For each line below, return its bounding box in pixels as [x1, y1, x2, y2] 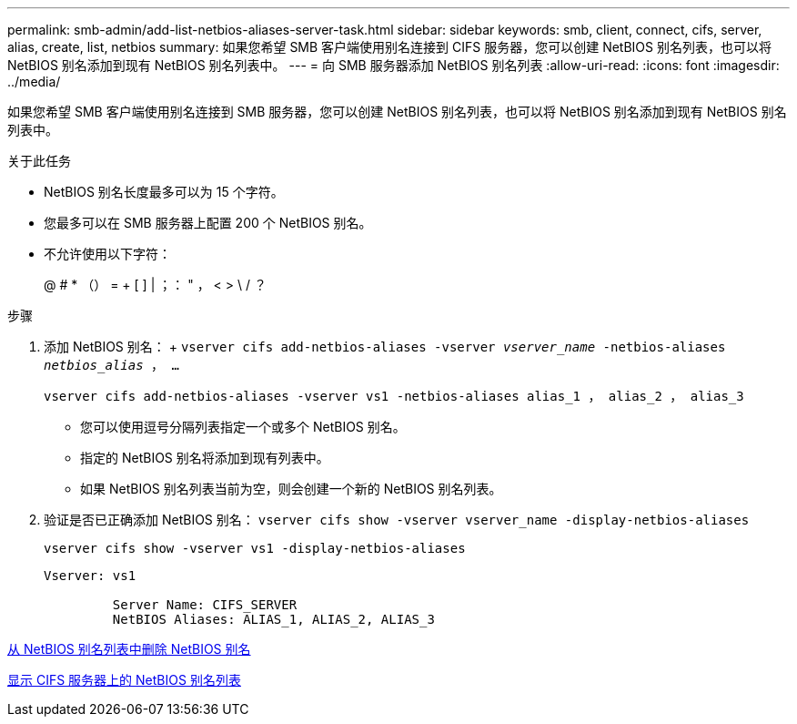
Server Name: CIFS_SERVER [112, 597, 298, 612]
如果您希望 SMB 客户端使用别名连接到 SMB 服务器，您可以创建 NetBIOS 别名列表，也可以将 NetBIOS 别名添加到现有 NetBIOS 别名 [7, 104, 787, 119]
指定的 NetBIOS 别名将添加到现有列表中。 [80, 450, 329, 465]
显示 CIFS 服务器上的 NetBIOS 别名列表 [7, 672, 241, 688]
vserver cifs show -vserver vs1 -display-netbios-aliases [44, 541, 466, 556]
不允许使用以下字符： [44, 246, 171, 261]
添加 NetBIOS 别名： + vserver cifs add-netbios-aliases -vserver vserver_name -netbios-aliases [44, 339, 726, 354]
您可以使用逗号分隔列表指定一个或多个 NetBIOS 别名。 [80, 419, 406, 434]
